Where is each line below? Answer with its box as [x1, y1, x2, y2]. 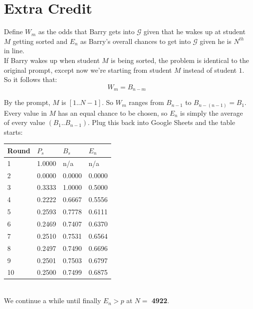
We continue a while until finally [4, 295, 101, 306]
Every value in [4, 107, 47, 118]
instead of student [183, 64, 237, 75]
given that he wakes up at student [143, 26, 246, 37]
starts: [4, 126, 23, 137]
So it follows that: [4, 74, 57, 84]
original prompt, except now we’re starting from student [4, 64, 172, 75]
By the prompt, [4, 97, 51, 107]
